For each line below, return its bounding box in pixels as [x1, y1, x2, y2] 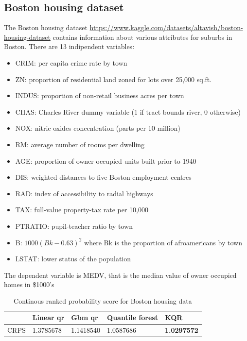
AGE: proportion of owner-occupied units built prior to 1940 [15, 155, 196, 166]
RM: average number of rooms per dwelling [15, 139, 145, 149]
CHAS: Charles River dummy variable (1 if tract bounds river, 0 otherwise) [15, 106, 241, 117]
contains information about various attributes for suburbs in [53, 32, 232, 42]
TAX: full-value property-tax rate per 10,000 [15, 205, 148, 215]
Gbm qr [71, 312, 98, 323]
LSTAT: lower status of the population [15, 254, 131, 264]
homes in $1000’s [4, 279, 54, 290]
